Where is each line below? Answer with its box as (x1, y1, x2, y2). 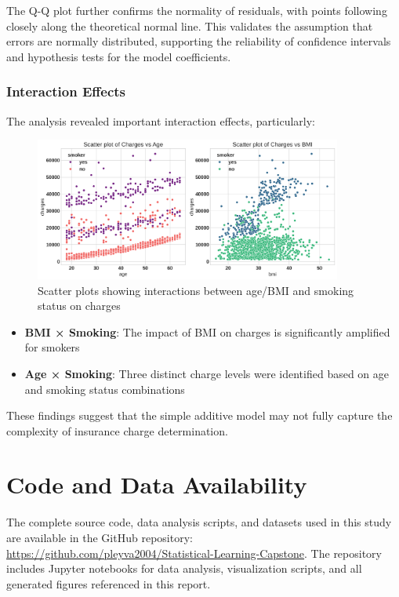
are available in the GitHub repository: (6, 530, 193, 545)
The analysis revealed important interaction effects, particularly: (6, 112, 315, 129)
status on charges (38, 297, 121, 314)
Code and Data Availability (6, 468, 307, 501)
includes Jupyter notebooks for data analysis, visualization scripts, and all (6, 560, 362, 577)
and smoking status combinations (24, 380, 185, 397)
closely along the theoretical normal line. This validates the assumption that (6, 17, 373, 34)
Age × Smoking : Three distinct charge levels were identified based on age (24, 365, 390, 381)
